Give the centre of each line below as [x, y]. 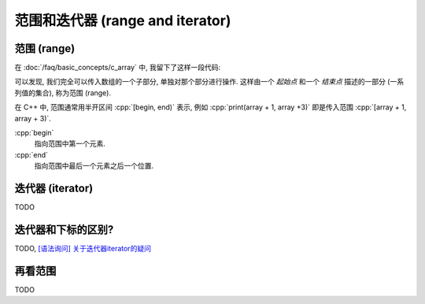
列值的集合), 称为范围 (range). [63, 93]
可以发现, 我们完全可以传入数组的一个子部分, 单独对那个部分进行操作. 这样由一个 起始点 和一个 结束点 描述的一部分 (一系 [209, 82]
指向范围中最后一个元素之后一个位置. [94, 166]
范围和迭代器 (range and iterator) [123, 20]
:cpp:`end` [31, 154]
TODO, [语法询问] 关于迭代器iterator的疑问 [83, 248]
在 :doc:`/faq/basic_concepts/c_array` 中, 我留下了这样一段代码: [117, 68]
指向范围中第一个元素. [70, 144]
